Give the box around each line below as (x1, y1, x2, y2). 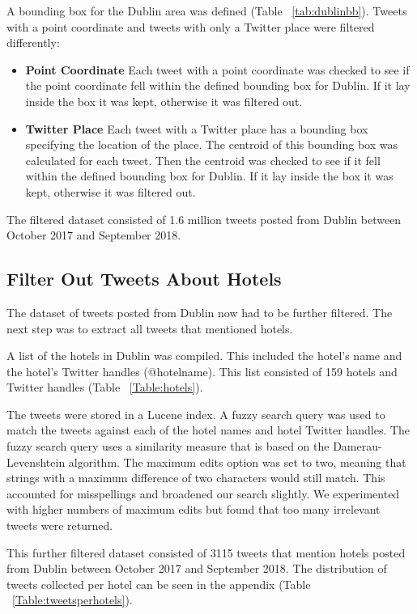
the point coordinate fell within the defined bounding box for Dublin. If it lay (25, 77, 411, 94)
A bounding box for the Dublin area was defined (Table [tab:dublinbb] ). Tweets (6, 2, 407, 19)
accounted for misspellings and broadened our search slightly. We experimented (6, 485, 400, 502)
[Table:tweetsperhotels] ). (12, 591, 133, 608)
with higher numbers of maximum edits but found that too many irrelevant (6, 501, 381, 518)
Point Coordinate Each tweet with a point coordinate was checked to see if (25, 61, 410, 78)
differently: (6, 34, 60, 51)
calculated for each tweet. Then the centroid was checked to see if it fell (25, 151, 381, 168)
